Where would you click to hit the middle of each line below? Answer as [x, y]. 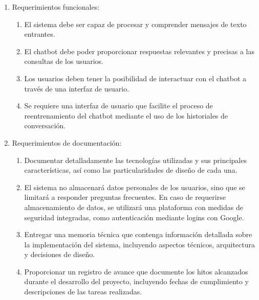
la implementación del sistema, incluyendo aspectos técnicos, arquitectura [139, 244]
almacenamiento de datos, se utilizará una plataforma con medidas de [134, 207]
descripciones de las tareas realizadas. [83, 292]
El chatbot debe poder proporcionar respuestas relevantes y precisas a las [139, 51]
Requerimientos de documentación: [67, 142]
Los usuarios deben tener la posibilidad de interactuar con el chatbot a [135, 78]
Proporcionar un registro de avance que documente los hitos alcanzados [136, 271]
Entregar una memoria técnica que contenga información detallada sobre [138, 234]
